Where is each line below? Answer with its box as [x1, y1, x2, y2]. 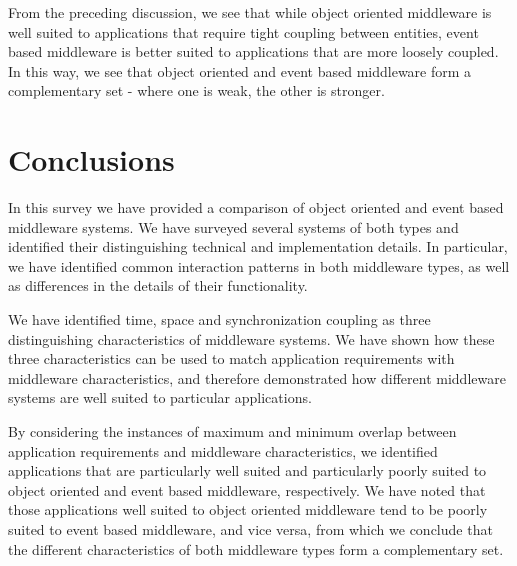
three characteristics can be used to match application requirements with [8, 348, 455, 369]
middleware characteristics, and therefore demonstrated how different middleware [8, 367, 506, 388]
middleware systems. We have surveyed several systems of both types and [8, 216, 459, 237]
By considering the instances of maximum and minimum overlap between [8, 421, 457, 442]
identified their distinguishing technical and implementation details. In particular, [8, 236, 508, 257]
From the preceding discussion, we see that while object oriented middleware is [8, 2, 492, 22]
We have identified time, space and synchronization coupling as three [8, 309, 431, 330]
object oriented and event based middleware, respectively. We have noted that [8, 479, 486, 500]
